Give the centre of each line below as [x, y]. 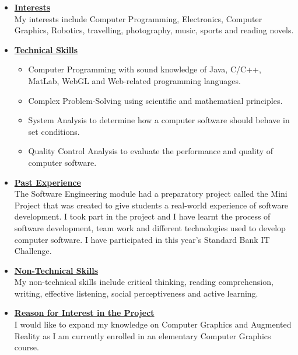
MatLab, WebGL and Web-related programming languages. [134, 80]
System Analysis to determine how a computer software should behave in [159, 120]
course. [27, 347]
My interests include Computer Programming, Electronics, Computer [138, 18]
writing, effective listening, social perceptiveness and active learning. [136, 293]
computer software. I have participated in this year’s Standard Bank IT [142, 239]
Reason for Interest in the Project [84, 313]
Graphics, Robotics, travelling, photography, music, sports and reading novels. [154, 30]
